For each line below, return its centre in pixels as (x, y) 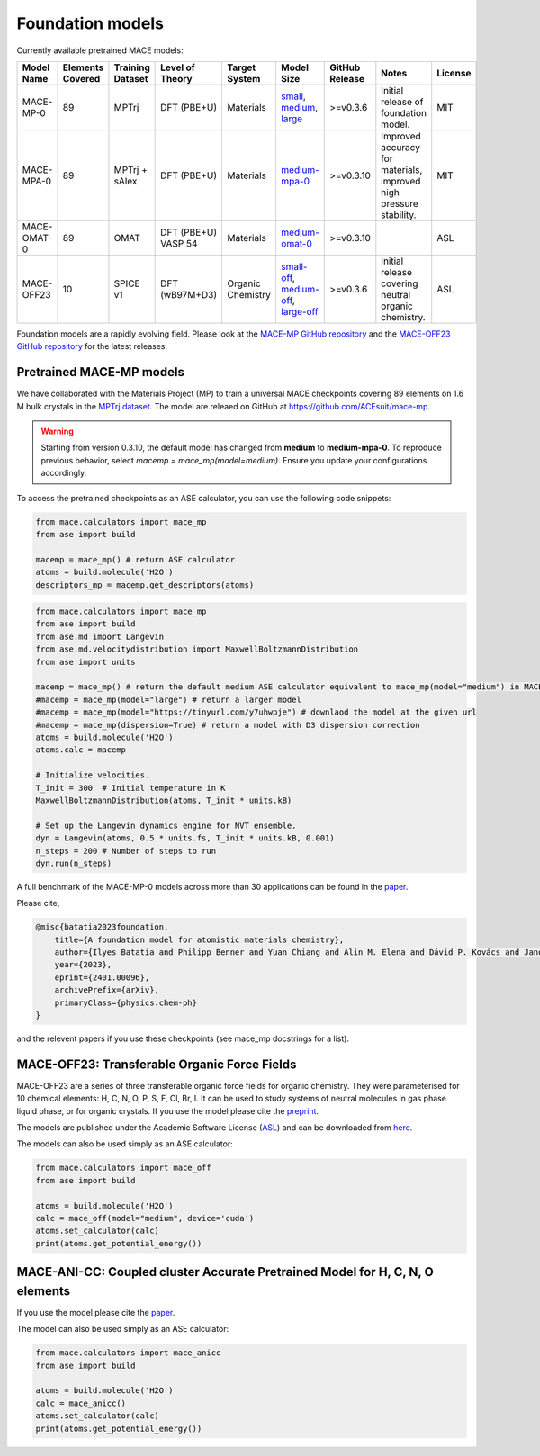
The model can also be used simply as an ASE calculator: (123, 1329)
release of (402, 102)
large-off (299, 311)
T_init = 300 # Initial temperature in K (130, 788)
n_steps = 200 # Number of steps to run (126, 851)
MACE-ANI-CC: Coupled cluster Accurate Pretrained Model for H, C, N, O (225, 1272)
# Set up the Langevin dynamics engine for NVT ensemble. (166, 825)
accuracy (400, 147)
